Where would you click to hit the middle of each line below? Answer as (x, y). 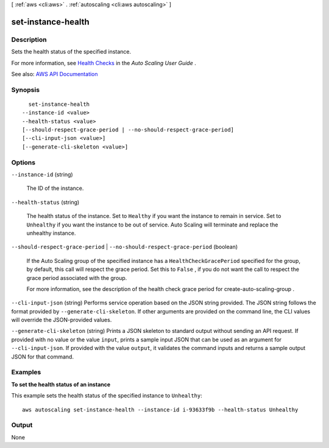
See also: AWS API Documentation (55, 74)
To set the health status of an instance (61, 384)
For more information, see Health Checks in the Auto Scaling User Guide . (104, 63)
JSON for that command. (43, 357)
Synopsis (25, 89)
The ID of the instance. (55, 188)
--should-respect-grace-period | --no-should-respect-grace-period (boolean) (125, 247)
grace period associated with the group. (77, 278)
